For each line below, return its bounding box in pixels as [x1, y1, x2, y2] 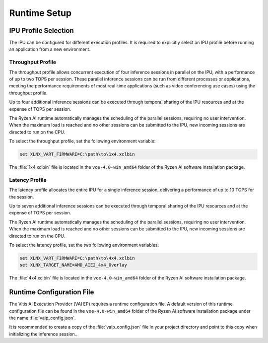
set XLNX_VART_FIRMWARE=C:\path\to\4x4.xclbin [19, 255, 135, 261]
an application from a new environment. [9, 46, 91, 52]
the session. [9, 194, 34, 200]
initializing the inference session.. [9, 331, 78, 337]
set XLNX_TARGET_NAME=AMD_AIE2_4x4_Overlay [19, 262, 128, 268]
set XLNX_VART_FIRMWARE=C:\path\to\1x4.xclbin [19, 151, 135, 157]
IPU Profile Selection [9, 26, 74, 35]
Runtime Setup [9, 7, 72, 18]
